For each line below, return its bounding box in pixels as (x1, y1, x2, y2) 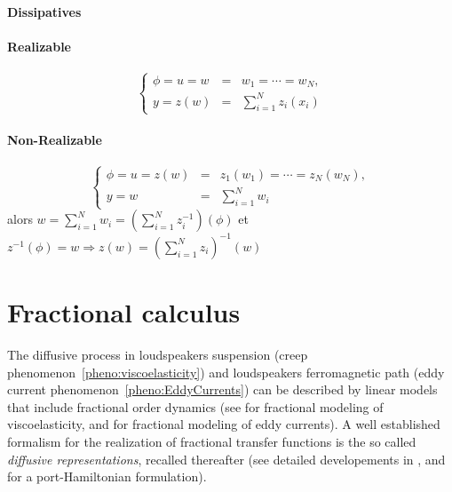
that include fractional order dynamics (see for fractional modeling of (7, 397, 384, 416)
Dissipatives (7, 3, 82, 20)
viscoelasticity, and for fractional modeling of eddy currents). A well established (7, 415, 440, 433)
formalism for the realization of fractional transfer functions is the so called (7, 432, 416, 450)
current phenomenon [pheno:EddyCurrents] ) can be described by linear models (7, 380, 438, 399)
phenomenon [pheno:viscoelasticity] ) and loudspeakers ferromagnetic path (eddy (7, 362, 445, 381)
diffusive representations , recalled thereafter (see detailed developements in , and (7, 449, 446, 468)
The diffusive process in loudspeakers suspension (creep (7, 345, 308, 363)
